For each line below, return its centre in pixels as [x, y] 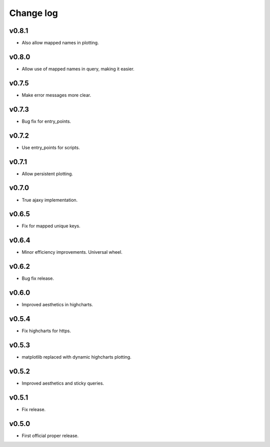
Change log [34, 13]
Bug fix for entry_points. [46, 121]
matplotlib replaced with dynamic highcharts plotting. [77, 357]
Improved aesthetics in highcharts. [57, 305]
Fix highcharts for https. [46, 331]
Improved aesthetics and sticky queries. [63, 383]
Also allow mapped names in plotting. [60, 43]
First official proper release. [50, 436]
